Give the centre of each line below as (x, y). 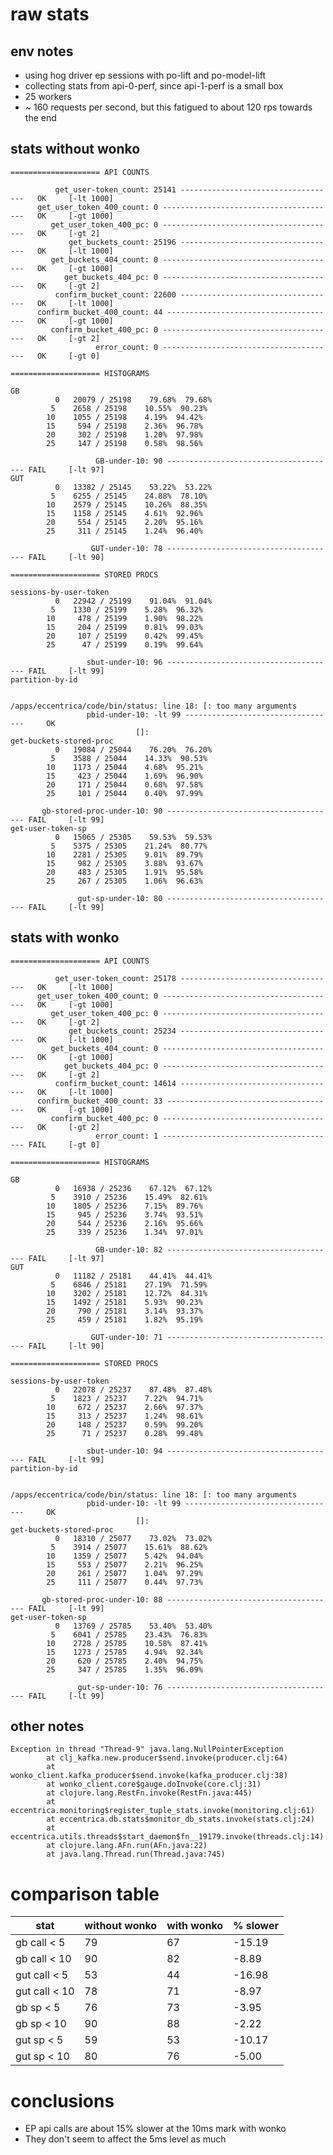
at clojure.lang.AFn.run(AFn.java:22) (127, 1846)
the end (40, 117)
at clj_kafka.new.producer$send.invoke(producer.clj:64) (167, 1758)
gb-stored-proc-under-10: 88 (102, 1599)
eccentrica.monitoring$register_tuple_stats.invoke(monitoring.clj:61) (162, 1811)
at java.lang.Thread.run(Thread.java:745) (136, 1854)
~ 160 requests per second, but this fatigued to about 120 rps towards (168, 107)
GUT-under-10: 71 (126, 1337)
